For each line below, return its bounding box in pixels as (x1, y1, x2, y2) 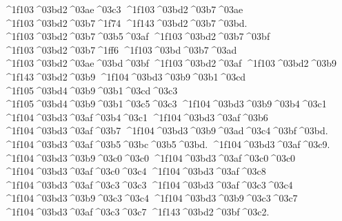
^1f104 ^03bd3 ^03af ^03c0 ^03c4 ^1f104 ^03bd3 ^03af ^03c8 (3, 164, 266, 178)
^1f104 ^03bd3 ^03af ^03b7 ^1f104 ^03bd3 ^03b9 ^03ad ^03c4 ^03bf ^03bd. (3, 123, 328, 138)
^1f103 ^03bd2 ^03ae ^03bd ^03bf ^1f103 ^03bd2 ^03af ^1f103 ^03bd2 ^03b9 (3, 56, 337, 70)
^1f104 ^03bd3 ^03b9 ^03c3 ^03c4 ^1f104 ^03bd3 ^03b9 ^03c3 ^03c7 (3, 191, 298, 205)
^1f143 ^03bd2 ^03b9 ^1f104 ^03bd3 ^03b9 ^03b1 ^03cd (3, 69, 246, 83)
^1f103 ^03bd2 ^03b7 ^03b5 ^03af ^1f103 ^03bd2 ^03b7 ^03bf (3, 29, 270, 43)
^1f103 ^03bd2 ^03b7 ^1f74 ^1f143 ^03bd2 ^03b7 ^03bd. (3, 15, 248, 30)
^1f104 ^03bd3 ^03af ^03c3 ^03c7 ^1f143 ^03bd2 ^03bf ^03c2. (3, 204, 270, 218)
